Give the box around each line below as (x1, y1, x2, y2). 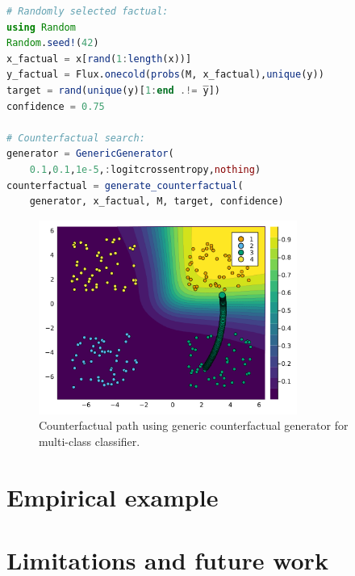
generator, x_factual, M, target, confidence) (29, 196, 284, 208)
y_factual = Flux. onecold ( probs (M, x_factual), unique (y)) (6, 69, 324, 81)
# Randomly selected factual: (6, 6, 169, 17)
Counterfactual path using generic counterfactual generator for (39, 417, 349, 434)
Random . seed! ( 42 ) (6, 37, 99, 49)
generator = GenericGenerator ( (6, 148, 174, 160)
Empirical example (6, 480, 219, 513)
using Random (6, 21, 76, 33)
